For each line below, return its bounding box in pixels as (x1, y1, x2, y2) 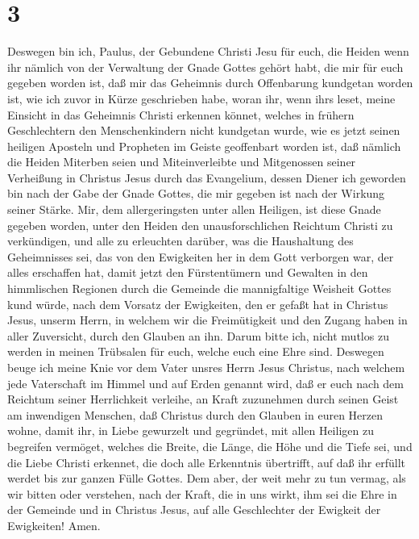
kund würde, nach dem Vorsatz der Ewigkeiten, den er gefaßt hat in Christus (7, 295, 388, 312)
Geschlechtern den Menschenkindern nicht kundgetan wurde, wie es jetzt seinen (7, 122, 400, 139)
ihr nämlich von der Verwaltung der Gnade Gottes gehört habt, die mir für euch (7, 58, 404, 75)
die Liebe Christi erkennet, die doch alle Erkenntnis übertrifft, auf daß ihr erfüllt (7, 453, 405, 470)
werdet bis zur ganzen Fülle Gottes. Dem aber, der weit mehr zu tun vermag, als (7, 470, 406, 487)
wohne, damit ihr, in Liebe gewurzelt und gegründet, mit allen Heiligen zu (7, 422, 374, 439)
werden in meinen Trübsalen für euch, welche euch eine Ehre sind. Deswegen (7, 343, 384, 360)
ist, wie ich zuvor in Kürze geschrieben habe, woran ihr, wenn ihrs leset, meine (7, 90, 396, 107)
